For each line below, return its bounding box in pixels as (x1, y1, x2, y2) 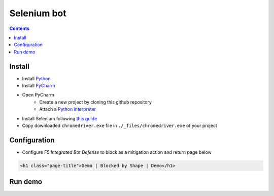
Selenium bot (9, 8, 66, 19)
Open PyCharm (22, 92, 54, 98)
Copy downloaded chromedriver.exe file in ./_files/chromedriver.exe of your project (22, 122, 218, 128)
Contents (9, 25, 30, 31)
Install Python (22, 75, 51, 81)
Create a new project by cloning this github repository (39, 99, 152, 105)
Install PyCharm (22, 83, 55, 89)
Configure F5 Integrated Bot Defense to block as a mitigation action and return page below (22, 149, 212, 155)
